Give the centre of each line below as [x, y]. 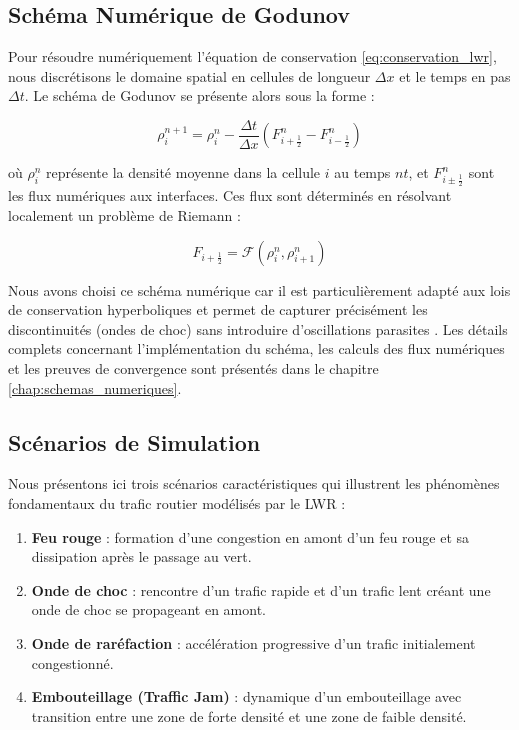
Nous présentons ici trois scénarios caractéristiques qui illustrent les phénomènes [254, 483]
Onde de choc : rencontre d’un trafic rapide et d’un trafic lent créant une [261, 589]
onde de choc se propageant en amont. [149, 609]
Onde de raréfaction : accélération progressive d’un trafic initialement [253, 642]
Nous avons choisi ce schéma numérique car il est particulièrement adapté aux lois [259, 289]
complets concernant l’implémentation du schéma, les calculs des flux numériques [256, 348]
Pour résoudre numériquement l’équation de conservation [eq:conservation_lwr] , [252, 56]
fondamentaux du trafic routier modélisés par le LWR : [177, 502]
